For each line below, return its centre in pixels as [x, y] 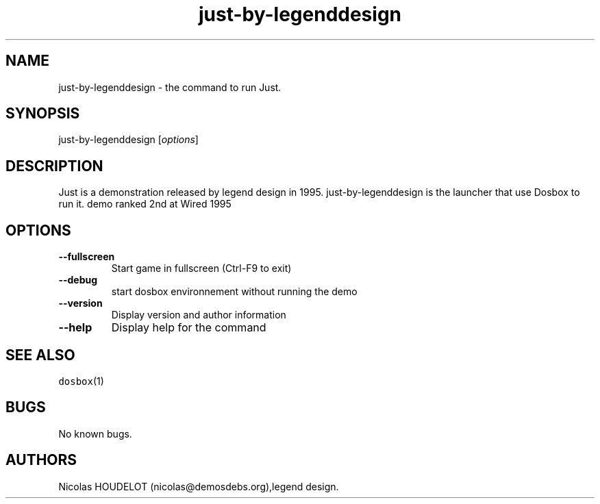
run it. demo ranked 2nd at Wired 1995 [145, 204]
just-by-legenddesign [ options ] [128, 140]
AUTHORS [41, 460]
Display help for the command [189, 328]
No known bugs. [95, 433]
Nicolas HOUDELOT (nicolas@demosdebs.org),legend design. [199, 486]
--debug [78, 280]
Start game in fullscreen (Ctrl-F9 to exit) [201, 268]
